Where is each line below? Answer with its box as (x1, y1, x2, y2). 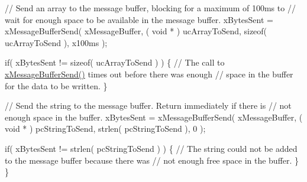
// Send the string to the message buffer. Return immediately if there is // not (5, 99, 292, 112)
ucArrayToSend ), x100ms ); (5, 36, 108, 48)
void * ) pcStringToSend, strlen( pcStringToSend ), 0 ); (5, 122, 206, 135)
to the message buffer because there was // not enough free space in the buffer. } (5, 154, 299, 166)
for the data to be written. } (5, 79, 108, 92)
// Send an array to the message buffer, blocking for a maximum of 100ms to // (5, 2, 296, 14)
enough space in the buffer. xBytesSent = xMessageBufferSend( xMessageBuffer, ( (5, 110, 303, 123)
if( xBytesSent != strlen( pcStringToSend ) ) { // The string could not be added (5, 142, 298, 154)
